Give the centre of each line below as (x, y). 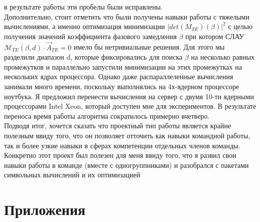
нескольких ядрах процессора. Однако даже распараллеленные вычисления (119, 76)
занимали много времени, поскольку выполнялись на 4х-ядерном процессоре (122, 86)
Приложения (45, 209)
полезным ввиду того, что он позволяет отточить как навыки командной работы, (127, 135)
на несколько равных (223, 57)
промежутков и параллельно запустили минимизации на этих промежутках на (123, 66)
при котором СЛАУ (215, 36)
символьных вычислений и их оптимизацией (72, 175)
